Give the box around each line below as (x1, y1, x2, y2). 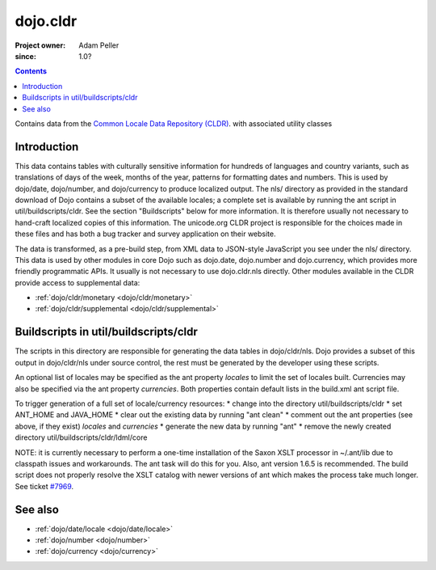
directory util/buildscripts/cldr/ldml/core (15, 433, 148, 442)
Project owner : (15, 40, 66, 50)
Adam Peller (78, 40, 119, 50)
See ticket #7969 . (15, 481, 74, 491)
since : (15, 51, 36, 61)
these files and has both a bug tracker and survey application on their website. (15, 229, 276, 239)
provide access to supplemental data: (15, 277, 140, 287)
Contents (15, 66, 48, 76)
